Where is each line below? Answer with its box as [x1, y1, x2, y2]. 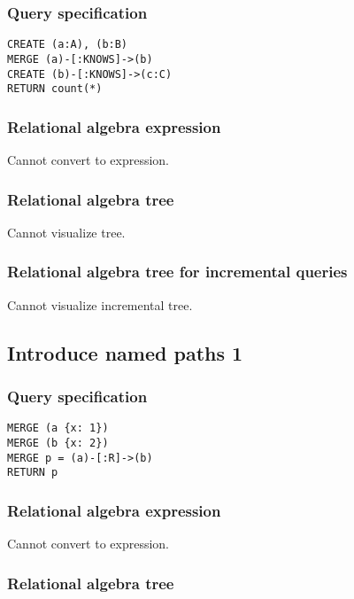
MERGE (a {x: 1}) [7, 422, 109, 435]
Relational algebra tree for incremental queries [7, 261, 348, 283]
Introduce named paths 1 [7, 338, 243, 366]
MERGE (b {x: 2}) [7, 436, 109, 449]
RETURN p [7, 466, 58, 479]
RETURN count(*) [7, 82, 103, 96]
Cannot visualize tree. [7, 222, 126, 241]
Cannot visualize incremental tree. [7, 295, 193, 314]
